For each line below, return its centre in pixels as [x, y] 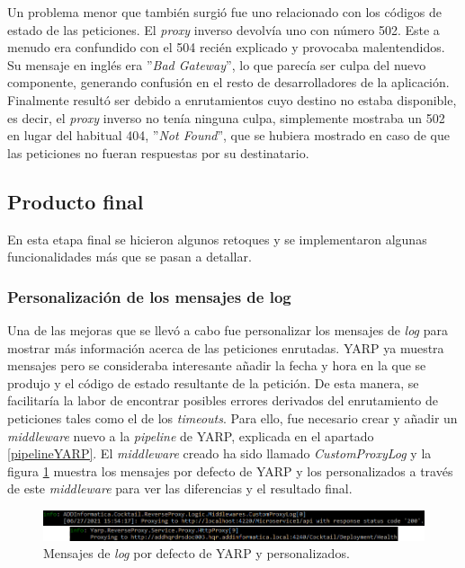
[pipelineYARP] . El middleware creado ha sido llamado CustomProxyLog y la [219, 453]
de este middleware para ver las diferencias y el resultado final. [180, 488]
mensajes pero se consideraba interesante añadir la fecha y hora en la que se [217, 365]
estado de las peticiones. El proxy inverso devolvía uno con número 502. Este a [224, 29]
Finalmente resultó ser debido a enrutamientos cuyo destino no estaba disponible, [232, 99]
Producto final [76, 201]
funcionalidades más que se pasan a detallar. [130, 257]
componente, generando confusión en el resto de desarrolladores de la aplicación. [228, 82]
